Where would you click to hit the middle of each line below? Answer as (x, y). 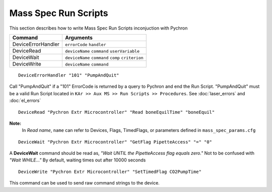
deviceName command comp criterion (104, 58)
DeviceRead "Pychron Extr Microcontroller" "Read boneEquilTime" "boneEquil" (117, 112)
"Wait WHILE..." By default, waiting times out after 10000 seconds (78, 160)
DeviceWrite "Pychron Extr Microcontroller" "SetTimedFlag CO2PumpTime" (110, 171)
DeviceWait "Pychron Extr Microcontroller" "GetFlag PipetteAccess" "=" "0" (115, 142)
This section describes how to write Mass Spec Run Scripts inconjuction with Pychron (98, 28)
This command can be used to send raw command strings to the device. (84, 183)
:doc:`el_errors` (25, 101)
